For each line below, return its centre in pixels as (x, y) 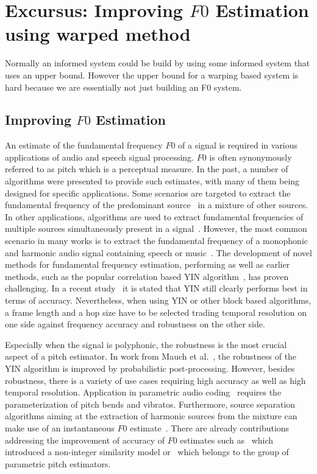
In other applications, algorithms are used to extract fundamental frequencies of (154, 216)
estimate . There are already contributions (210, 427)
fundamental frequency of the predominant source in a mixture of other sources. (157, 205)
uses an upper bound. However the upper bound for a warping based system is (152, 75)
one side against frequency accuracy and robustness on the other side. (135, 324)
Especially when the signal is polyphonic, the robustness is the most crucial (146, 344)
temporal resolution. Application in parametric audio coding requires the (143, 392)
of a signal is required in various (238, 145)
